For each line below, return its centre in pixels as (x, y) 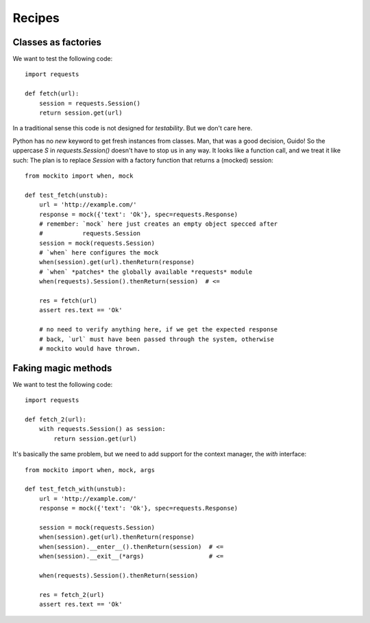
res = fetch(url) (68, 301)
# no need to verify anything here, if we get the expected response (158, 330)
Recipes (36, 18)
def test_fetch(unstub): (66, 195)
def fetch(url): (52, 94)
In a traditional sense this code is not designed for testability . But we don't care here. (133, 128)
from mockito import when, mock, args (90, 470)
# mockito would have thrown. (89, 349)
